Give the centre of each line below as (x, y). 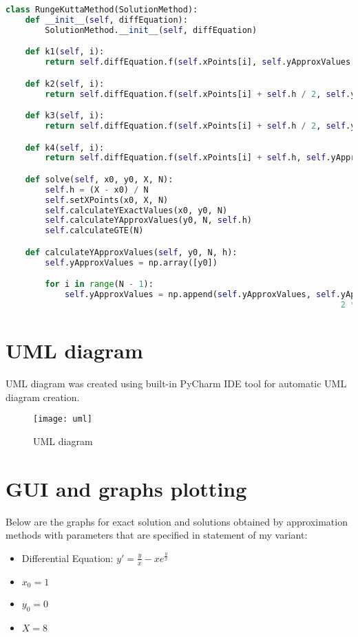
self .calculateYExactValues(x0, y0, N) (136, 210)
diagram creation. (43, 397)
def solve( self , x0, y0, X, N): (99, 179)
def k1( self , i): (65, 52)
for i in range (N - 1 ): (99, 284)
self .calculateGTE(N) (94, 231)
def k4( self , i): (65, 148)
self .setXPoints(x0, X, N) (107, 200)
